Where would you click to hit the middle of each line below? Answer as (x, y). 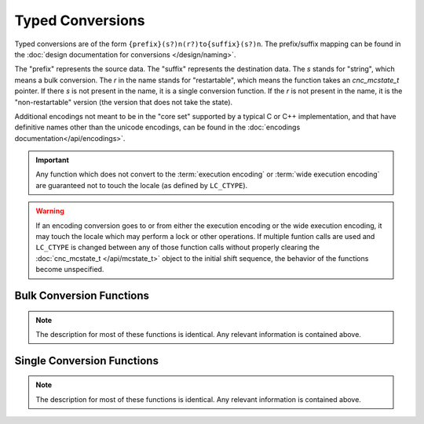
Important (53, 160)
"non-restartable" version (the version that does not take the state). (124, 102)
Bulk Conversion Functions (82, 295)
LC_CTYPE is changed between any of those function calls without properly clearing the (177, 248)
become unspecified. (70, 270)
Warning (50, 211)
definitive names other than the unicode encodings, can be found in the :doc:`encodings (157, 127)
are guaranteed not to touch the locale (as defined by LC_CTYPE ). (142, 185)
